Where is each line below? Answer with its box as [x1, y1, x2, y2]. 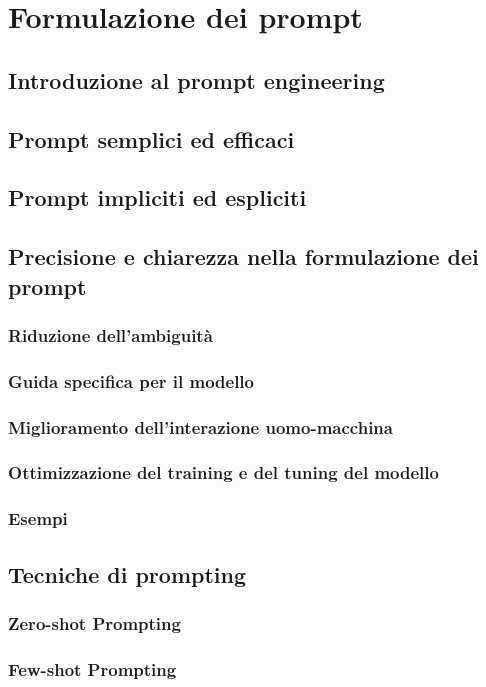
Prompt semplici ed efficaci [8, 123, 295, 154]
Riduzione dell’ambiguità [8, 322, 213, 347]
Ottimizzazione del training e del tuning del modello [8, 460, 439, 485]
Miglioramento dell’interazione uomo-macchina [8, 414, 393, 439]
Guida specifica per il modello [8, 368, 254, 393]
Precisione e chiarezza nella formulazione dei [8, 241, 479, 272]
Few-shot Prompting [8, 656, 177, 681]
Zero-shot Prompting [8, 610, 181, 635]
